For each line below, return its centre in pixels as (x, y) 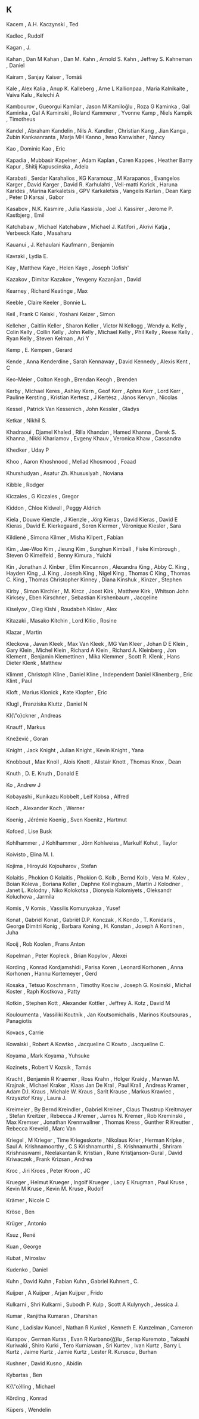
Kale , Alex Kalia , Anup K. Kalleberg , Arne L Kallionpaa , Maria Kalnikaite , (97, 88)
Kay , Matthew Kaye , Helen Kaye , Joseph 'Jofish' (68, 268)
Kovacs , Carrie (25, 1032)
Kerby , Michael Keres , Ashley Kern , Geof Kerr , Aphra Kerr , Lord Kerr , (95, 391)
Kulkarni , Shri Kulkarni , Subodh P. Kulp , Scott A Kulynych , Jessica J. (93, 1304)
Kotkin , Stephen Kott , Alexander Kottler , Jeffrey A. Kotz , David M (88, 1003)
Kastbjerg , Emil (25, 215)
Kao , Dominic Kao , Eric (36, 148)
